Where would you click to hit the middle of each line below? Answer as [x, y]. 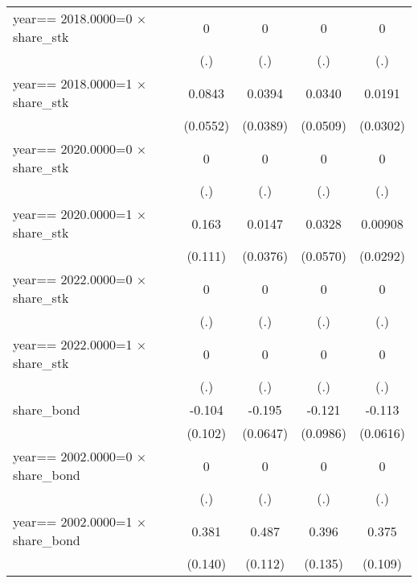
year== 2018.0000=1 [73, 83]
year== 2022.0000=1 [73, 344]
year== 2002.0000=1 [73, 521]
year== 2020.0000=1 [73, 214]
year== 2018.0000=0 [73, 18]
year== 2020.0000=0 [73, 149]
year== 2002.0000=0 [73, 456]
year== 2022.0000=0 [73, 279]
